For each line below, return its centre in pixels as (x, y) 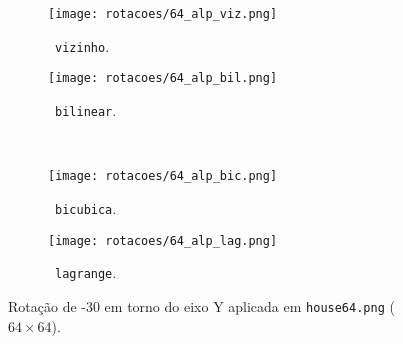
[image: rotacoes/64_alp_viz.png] (163, 14)
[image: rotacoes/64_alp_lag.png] (163, 240)
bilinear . (86, 109)
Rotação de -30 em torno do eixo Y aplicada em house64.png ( (201, 305)
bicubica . (86, 207)
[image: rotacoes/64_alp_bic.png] (163, 176)
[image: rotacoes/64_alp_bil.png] (163, 78)
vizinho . (82, 45)
